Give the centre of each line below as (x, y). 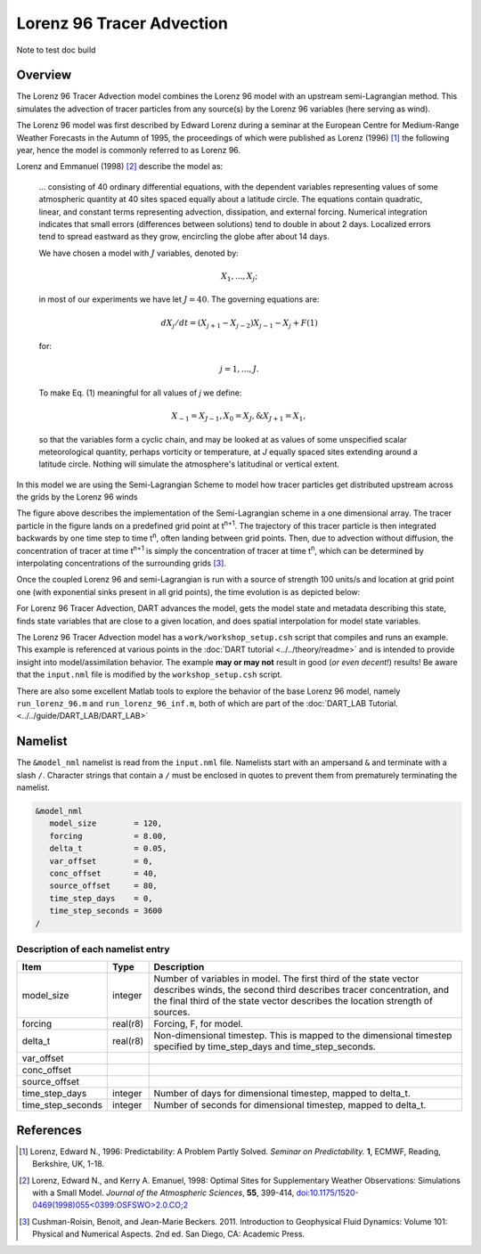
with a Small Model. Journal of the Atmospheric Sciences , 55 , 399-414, (163, 1193)
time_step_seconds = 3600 (106, 911)
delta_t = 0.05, (108, 849)
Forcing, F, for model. (199, 1024)
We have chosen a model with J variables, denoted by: (139, 253)
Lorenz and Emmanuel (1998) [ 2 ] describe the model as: (120, 167)
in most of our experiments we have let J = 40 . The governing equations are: (179, 299)
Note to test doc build (56, 50)
